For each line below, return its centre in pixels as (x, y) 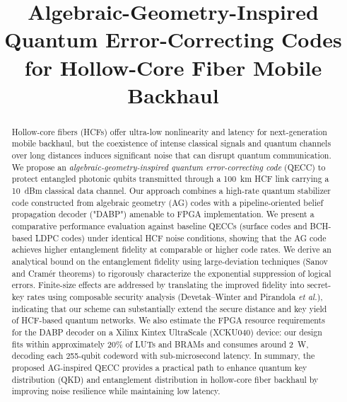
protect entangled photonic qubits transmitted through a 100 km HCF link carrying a (170, 179)
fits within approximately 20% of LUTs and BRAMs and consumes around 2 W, (160, 344)
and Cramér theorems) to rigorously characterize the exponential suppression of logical (171, 273)
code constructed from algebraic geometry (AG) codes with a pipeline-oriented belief (167, 202)
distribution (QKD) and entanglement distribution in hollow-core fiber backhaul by (165, 379)
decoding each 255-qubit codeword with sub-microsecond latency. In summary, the (163, 356)
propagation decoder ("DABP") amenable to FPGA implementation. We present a (163, 214)
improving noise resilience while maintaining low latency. (116, 391)
